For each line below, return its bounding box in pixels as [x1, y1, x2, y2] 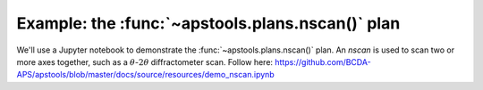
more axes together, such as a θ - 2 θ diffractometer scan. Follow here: [16, 56, 273, 67]
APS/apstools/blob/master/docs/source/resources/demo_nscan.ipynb [16, 70, 275, 80]
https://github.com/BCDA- [274, 56, 371, 67]
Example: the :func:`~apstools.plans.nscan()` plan [16, 13, 401, 33]
